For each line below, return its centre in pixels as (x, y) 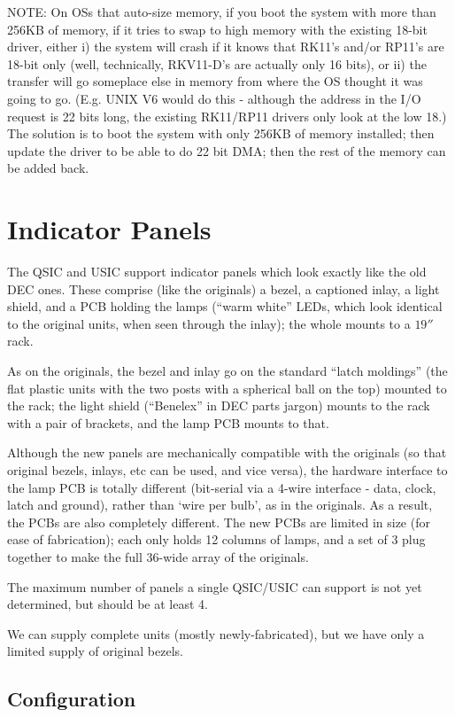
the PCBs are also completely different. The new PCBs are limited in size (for (219, 522)
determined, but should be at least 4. (108, 604)
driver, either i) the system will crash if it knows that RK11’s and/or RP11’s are (226, 47)
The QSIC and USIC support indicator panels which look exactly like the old (217, 272)
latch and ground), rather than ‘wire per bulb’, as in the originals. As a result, (220, 505)
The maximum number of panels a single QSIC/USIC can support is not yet (215, 586)
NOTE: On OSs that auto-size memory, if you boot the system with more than (222, 12)
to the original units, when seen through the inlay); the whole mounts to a (209, 323)
